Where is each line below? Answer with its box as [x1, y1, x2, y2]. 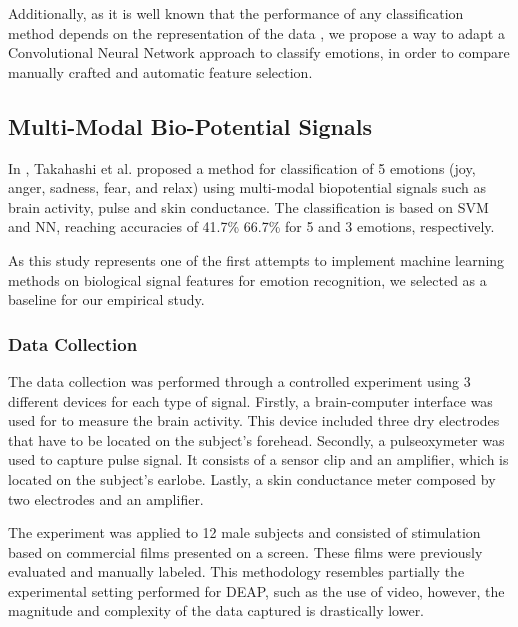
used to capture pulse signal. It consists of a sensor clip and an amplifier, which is [8, 449, 509, 470]
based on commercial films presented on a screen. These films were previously [8, 541, 483, 562]
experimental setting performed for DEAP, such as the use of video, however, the [8, 580, 505, 601]
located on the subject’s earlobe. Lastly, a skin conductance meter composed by [8, 468, 496, 489]
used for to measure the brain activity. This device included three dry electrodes [8, 410, 500, 431]
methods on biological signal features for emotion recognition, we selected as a [8, 269, 487, 290]
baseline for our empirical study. [8, 289, 205, 310]
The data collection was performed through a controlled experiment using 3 [8, 370, 471, 391]
